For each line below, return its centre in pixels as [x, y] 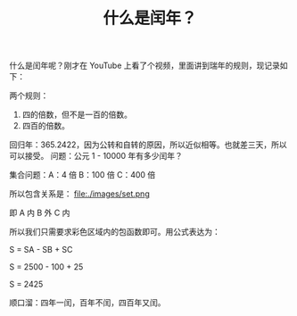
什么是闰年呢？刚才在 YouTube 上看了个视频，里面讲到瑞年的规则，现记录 [145, 66]
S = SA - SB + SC [41, 250]
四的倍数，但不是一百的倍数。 [77, 115]
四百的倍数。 [45, 126]
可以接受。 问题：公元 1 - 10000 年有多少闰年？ [96, 156]
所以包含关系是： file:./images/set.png [79, 194]
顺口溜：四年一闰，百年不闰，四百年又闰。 [87, 303]
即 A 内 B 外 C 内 [40, 213]
